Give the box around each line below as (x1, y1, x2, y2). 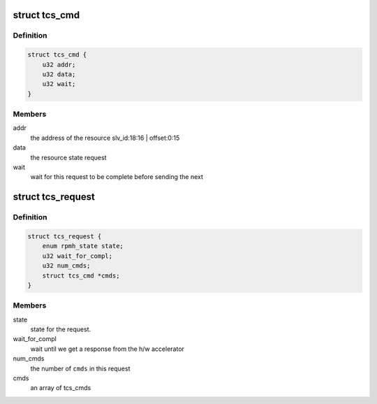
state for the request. (30, 325, 91, 333)
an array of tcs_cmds (30, 384, 91, 392)
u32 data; (42, 70, 76, 78)
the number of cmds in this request (30, 364, 131, 373)
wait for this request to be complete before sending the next (30, 173, 204, 181)
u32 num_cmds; (42, 262, 91, 270)
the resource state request (30, 153, 107, 161)
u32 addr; (42, 60, 76, 68)
